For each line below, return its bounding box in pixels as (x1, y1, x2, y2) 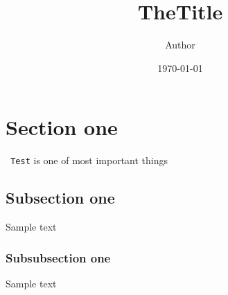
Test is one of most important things (10, 153, 168, 168)
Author (165, 37, 195, 52)
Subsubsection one (6, 249, 111, 266)
